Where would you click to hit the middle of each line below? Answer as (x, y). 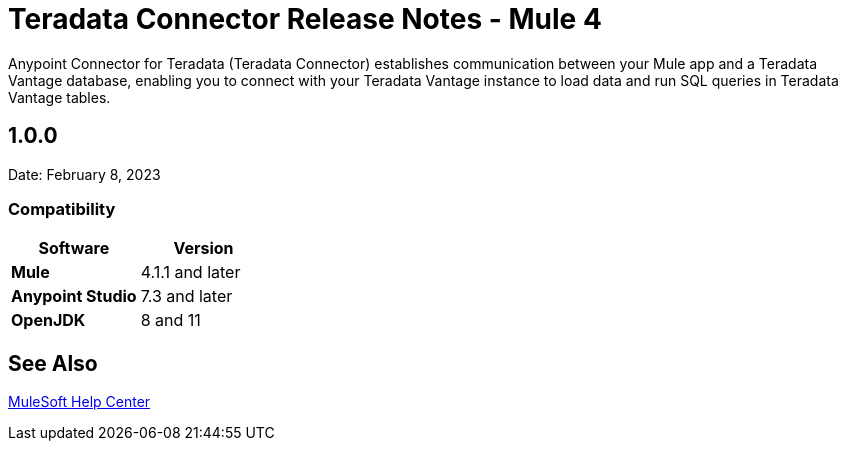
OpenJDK (48, 320)
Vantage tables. (59, 97)
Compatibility (62, 208)
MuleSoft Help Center (79, 402)
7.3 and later (186, 296)
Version (203, 248)
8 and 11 (170, 320)
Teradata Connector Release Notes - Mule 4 (305, 19)
